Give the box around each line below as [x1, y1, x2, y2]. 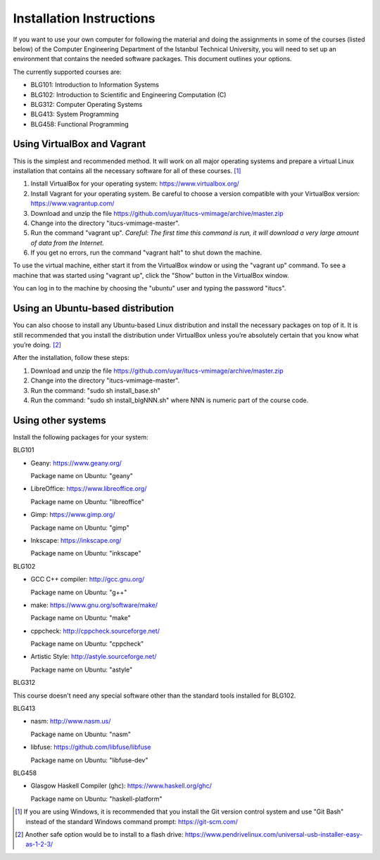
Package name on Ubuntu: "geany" [30, 471, 134, 480]
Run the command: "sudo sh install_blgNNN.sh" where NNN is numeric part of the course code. [30, 396, 309, 404]
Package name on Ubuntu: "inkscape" [30, 549, 141, 558]
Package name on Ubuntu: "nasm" [30, 730, 132, 738]
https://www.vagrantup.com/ [30, 199, 115, 207]
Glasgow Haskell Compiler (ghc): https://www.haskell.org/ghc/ [30, 781, 213, 790]
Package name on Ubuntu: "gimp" [30, 523, 129, 532]
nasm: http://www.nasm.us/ [30, 717, 111, 726]
